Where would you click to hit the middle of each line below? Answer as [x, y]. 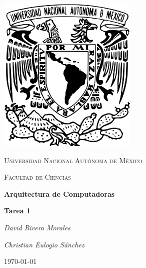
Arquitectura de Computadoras [59, 193]
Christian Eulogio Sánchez [44, 244]
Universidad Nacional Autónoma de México [73, 160]
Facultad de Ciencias [37, 177]
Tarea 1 [17, 211]
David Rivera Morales [37, 227]
